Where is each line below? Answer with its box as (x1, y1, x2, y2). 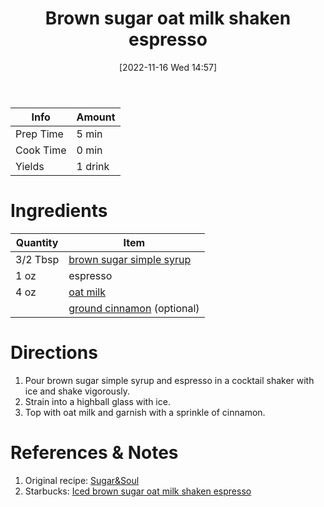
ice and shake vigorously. (24, 385, 131, 397)
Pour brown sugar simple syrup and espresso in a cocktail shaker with (24, 374, 315, 386)
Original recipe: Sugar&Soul (24, 474, 140, 486)
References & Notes (10, 442, 179, 464)
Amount (76, 110, 116, 124)
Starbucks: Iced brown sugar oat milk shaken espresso (24, 485, 252, 497)
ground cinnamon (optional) (68, 301, 200, 315)
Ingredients (10, 200, 108, 222)
